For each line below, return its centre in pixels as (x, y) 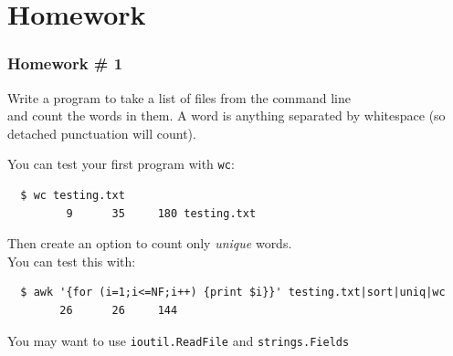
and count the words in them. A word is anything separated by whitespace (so (226, 115)
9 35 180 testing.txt (161, 213)
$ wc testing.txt (73, 196)
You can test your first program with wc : (121, 164)
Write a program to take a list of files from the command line (179, 97)
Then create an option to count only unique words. (150, 243)
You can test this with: (72, 261)
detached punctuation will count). (102, 133)
